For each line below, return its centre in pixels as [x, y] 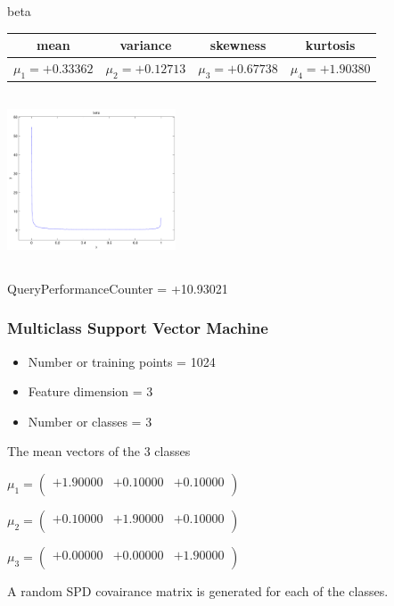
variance [146, 45]
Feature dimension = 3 [90, 391]
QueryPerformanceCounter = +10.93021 [118, 288]
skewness [238, 45]
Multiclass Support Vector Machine [138, 328]
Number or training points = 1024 [122, 361]
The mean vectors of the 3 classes [99, 451]
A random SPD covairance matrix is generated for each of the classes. [198, 590]
